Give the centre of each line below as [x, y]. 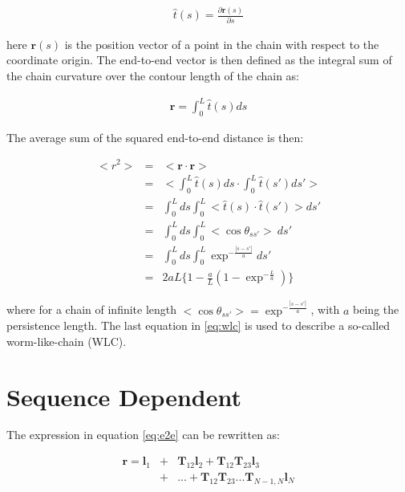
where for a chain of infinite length [92, 309]
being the [376, 309]
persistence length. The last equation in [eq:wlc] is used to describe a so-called [198, 325]
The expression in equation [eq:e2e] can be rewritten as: [144, 435]
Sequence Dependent [124, 396]
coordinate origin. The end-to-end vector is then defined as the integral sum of [199, 60]
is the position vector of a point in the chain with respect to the [222, 44]
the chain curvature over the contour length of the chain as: [153, 75]
